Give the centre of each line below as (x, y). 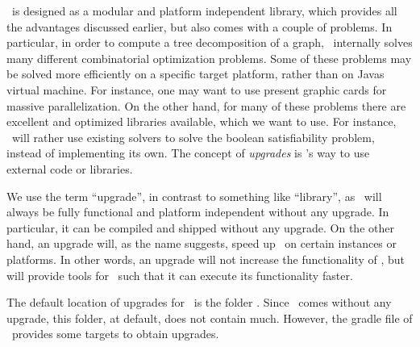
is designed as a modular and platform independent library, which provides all (204, 10)
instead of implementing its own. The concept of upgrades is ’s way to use (188, 153)
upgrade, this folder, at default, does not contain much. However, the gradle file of (210, 318)
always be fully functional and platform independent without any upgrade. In (198, 212)
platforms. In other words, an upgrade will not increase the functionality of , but (206, 259)
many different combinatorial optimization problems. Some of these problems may (209, 58)
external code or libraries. (70, 168)
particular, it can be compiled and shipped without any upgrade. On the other (200, 227)
